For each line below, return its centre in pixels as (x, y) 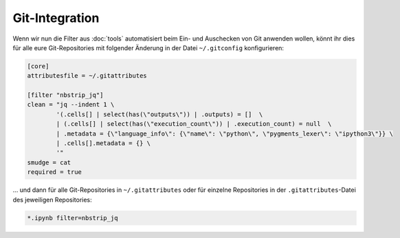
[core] (38, 66)
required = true (55, 172)
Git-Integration (56, 18)
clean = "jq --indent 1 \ (71, 105)
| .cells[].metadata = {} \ (103, 143)
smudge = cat (49, 162)
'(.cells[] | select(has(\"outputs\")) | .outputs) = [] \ (159, 114)
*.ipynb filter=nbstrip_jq (73, 218)
